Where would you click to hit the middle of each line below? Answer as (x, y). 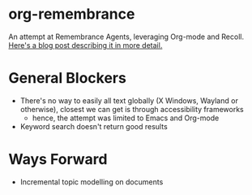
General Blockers (68, 78)
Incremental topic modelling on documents (92, 182)
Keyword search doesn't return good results (94, 126)
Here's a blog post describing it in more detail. (85, 45)
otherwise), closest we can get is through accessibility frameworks (132, 109)
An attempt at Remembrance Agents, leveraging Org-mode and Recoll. (126, 37)
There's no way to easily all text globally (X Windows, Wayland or (129, 100)
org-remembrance (72, 14)
